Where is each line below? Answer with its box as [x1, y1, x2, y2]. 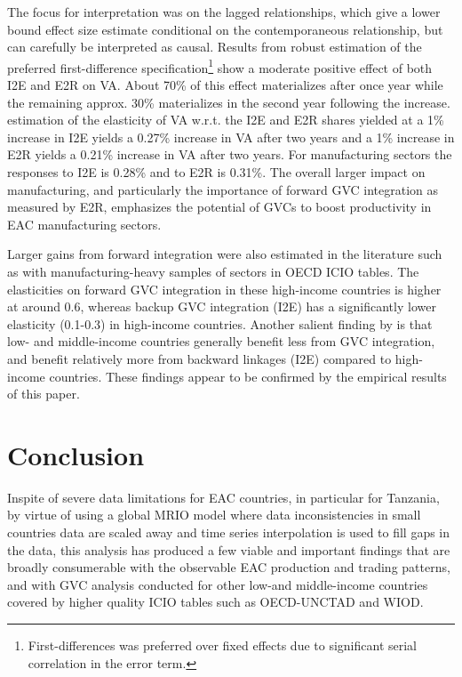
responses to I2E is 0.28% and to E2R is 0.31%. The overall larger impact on [7, 163, 426, 181]
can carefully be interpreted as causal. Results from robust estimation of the [7, 37, 422, 56]
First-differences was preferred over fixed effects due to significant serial [28, 636, 418, 654]
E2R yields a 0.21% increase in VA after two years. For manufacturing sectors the [7, 145, 452, 164]
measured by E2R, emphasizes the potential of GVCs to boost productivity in [7, 197, 432, 216]
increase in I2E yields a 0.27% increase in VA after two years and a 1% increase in [7, 127, 455, 146]
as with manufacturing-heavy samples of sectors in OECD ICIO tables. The [7, 262, 419, 280]
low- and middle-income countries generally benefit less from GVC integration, [7, 332, 435, 351]
